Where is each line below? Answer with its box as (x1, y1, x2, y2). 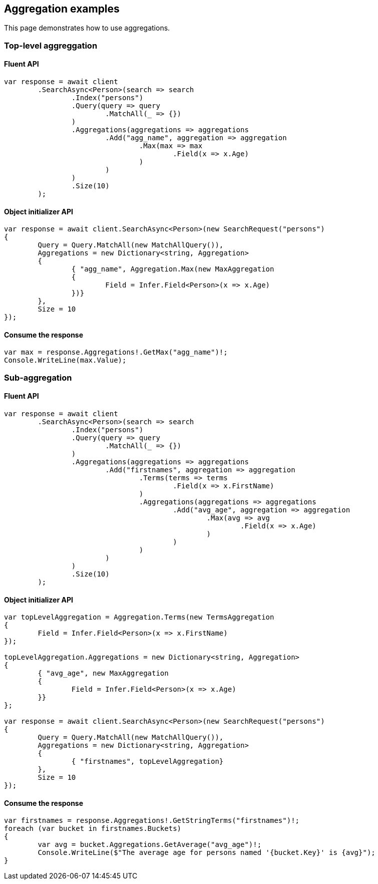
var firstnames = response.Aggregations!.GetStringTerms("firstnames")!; (4, 816, 300, 825)
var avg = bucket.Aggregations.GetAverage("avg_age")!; (38, 840, 262, 849)
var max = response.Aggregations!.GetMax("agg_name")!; (4, 348, 228, 357)
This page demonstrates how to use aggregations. (4, 24, 170, 33)
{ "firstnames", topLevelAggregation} (71, 757, 224, 766)
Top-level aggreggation (4, 40, 98, 51)
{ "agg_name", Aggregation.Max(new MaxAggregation (71, 265, 274, 273)
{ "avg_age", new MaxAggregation (38, 669, 169, 678)
